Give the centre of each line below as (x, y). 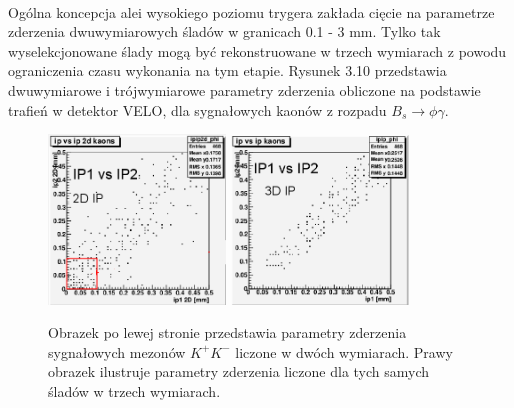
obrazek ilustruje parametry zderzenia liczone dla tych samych (239, 371)
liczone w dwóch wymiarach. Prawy (344, 351)
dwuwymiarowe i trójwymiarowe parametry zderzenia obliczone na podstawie (244, 89)
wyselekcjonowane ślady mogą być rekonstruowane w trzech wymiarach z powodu (257, 50)
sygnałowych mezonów (117, 351)
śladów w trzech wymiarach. (134, 391)
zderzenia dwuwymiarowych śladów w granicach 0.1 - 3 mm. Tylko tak (224, 31)
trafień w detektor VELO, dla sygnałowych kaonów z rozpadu (197, 109)
